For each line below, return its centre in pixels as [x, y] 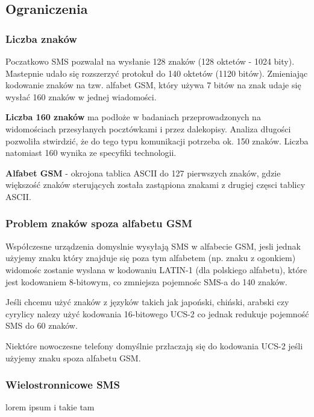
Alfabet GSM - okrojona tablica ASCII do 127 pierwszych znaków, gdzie [143, 173]
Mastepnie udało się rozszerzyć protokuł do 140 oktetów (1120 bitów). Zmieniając [157, 73]
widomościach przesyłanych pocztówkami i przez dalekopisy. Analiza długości [148, 128]
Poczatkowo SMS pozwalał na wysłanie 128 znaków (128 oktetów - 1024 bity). [150, 61]
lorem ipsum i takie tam [50, 407]
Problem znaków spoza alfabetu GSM [99, 223]
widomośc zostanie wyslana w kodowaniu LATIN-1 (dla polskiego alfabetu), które [156, 269]
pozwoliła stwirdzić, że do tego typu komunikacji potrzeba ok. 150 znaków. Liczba [157, 141]
